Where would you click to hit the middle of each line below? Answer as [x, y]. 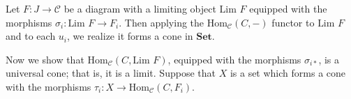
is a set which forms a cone [288, 73]
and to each [31, 36]
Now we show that [45, 59]
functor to [293, 22]
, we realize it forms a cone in [130, 36]
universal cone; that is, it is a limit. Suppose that [111, 73]
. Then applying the [162, 22]
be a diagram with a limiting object [140, 8]
